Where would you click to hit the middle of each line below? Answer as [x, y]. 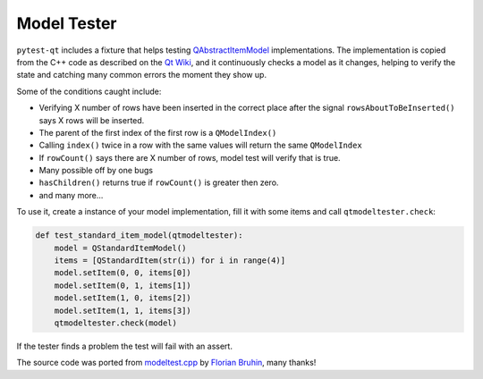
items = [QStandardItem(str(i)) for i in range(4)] [170, 261]
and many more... [71, 195]
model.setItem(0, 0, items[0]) [123, 273]
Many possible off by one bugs [96, 171]
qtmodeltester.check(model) [116, 323]
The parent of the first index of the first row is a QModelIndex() [158, 132]
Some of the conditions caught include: [89, 91]
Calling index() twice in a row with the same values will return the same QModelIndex [200, 145]
